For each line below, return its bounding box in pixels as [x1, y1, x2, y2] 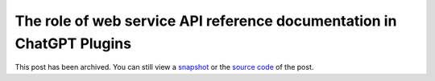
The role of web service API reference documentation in [14, 12, 397, 30]
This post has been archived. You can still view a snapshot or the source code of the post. [14, 63, 314, 72]
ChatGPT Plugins [14, 34, 132, 52]
